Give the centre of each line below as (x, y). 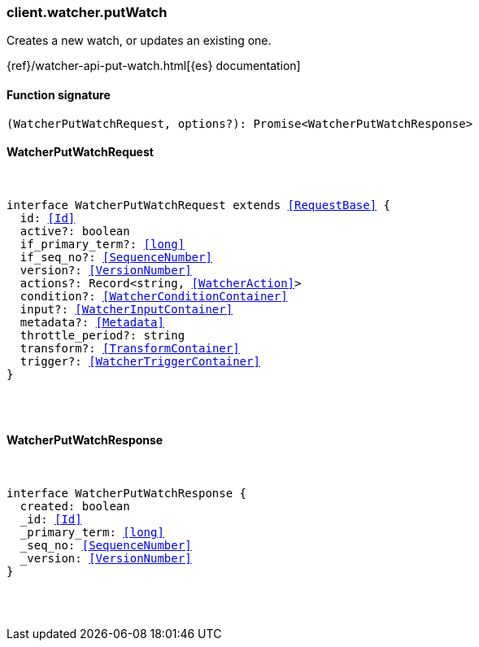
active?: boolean (75, 231)
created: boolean (75, 507)
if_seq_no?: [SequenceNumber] (116, 257)
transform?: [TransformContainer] (130, 348)
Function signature (59, 94)
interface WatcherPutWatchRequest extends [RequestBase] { (199, 205)
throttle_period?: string (102, 335)
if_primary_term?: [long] (102, 244)
